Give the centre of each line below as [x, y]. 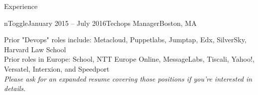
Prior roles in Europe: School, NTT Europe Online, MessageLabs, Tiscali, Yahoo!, [129, 59]
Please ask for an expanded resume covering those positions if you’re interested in [128, 78]
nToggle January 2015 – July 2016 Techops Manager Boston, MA [100, 23]
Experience [21, 6]
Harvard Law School [35, 49]
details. [15, 88]
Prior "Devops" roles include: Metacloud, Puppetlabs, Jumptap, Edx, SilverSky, [125, 40]
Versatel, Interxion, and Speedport [57, 68]
